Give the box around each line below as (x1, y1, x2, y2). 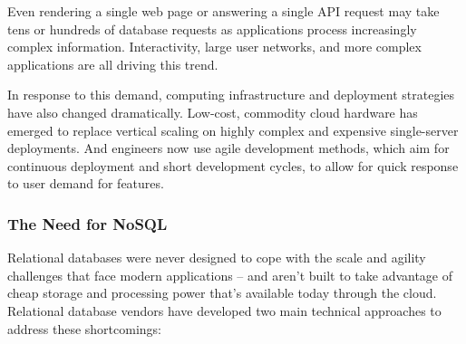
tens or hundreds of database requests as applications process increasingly (7, 19, 417, 38)
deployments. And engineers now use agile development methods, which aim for (7, 139, 450, 158)
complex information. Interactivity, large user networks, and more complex (7, 37, 422, 56)
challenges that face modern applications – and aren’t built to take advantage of (7, 265, 453, 284)
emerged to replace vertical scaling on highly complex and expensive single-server (7, 120, 459, 139)
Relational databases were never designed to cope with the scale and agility (7, 248, 426, 267)
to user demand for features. (7, 174, 164, 193)
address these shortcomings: (7, 319, 162, 338)
